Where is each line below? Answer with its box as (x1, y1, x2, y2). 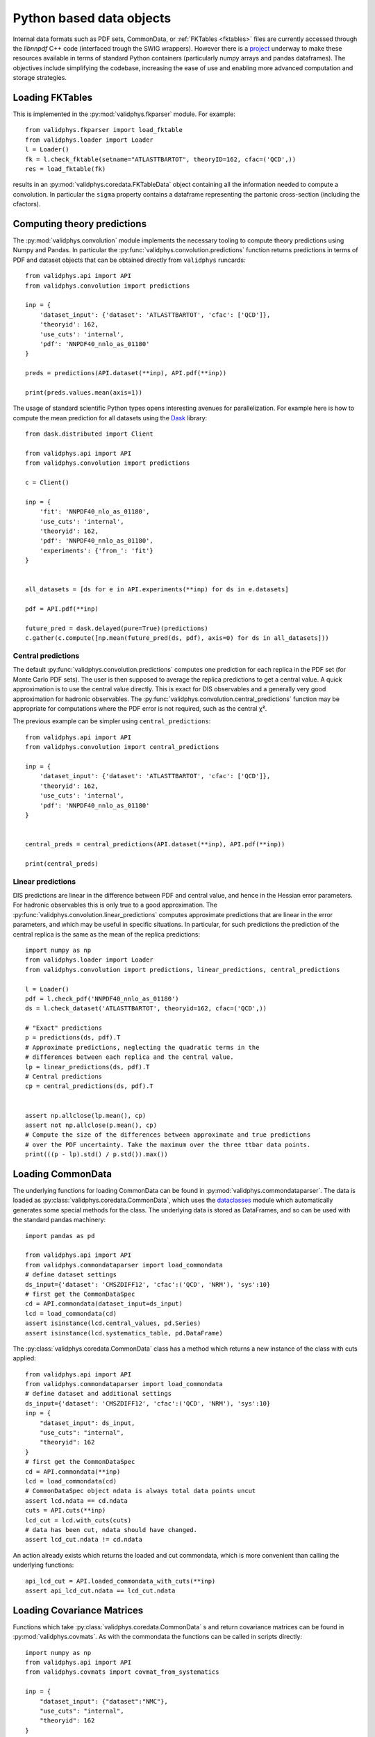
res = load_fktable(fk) (25, 165, 106, 173)
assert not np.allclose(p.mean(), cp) (25, 1121, 158, 1129)
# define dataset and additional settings (25, 1390, 172, 1398)
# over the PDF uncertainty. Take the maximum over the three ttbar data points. (25, 1140, 311, 1149)
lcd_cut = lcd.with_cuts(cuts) (25, 1516, 132, 1524)
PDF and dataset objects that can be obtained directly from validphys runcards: (12, 256, 246, 264)
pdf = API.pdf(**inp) (25, 605, 99, 613)
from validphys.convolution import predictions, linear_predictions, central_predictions (25, 966, 340, 973)
